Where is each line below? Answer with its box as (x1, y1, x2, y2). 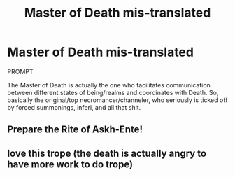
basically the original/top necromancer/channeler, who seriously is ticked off (7, 96, 228, 104)
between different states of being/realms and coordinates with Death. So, (7, 88, 219, 97)
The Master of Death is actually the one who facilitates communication (7, 80, 211, 89)
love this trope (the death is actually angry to (7, 147, 207, 159)
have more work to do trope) (7, 158, 134, 170)
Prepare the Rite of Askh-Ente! (7, 124, 143, 136)
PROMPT (7, 67, 34, 76)
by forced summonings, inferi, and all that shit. (7, 103, 141, 111)
